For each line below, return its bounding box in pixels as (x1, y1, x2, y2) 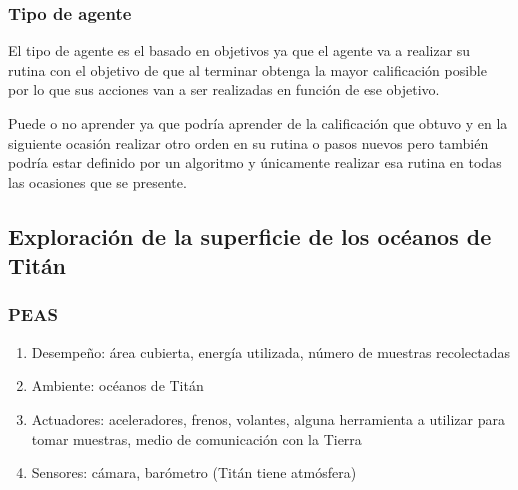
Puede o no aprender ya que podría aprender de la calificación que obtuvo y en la (8, 113, 508, 133)
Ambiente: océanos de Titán (31, 375, 204, 396)
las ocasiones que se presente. (8, 171, 187, 192)
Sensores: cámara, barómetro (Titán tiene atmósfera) (31, 462, 357, 483)
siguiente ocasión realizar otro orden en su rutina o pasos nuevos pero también (8, 132, 489, 153)
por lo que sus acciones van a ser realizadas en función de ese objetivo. (8, 79, 440, 100)
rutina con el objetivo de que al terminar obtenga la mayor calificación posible (8, 59, 487, 80)
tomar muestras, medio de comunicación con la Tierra (31, 428, 362, 449)
